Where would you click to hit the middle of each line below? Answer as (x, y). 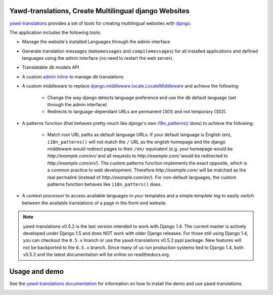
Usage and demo (37, 271)
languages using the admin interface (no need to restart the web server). (98, 58)
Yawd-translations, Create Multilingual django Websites (99, 11)
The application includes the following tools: (55, 32)
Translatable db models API (51, 67)
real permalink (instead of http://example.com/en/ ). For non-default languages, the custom (142, 177)
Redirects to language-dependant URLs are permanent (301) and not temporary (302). (137, 112)
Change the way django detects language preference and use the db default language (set (142, 97)
